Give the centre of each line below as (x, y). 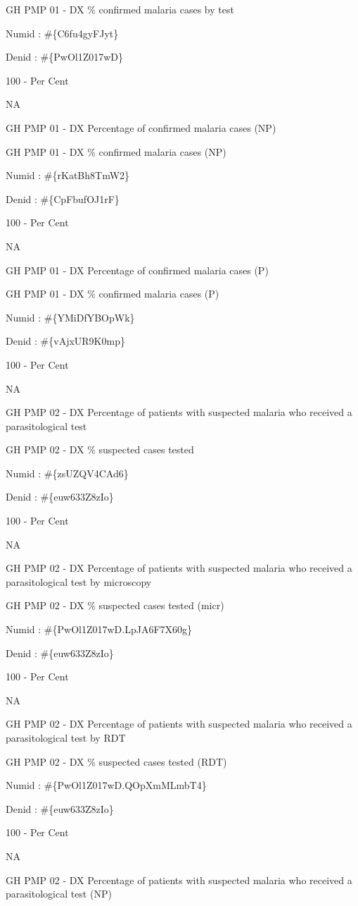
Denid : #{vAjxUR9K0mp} (65, 341)
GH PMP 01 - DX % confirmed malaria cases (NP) (116, 151)
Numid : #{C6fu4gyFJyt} (62, 33)
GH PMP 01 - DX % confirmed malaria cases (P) (113, 294)
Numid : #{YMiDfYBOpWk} (70, 317)
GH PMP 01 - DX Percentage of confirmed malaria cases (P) (137, 270)
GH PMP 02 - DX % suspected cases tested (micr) (115, 605)
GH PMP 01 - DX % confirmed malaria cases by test (120, 9)
